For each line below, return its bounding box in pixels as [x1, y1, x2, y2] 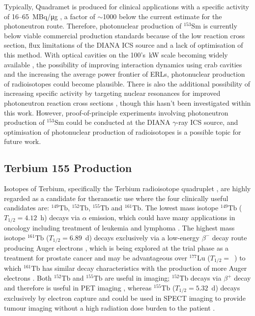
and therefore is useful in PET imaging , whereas [4, 282, 152, 292]
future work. [4, 136, 41, 146]
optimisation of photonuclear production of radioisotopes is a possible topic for [4, 126, 241, 137]
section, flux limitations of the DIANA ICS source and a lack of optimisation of [4, 40, 243, 50]
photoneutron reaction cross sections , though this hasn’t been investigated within [4, 97, 251, 108]
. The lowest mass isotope [141, 202, 219, 213]
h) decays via [40, 212, 80, 222]
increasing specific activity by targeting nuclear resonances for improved [4, 88, 221, 98]
